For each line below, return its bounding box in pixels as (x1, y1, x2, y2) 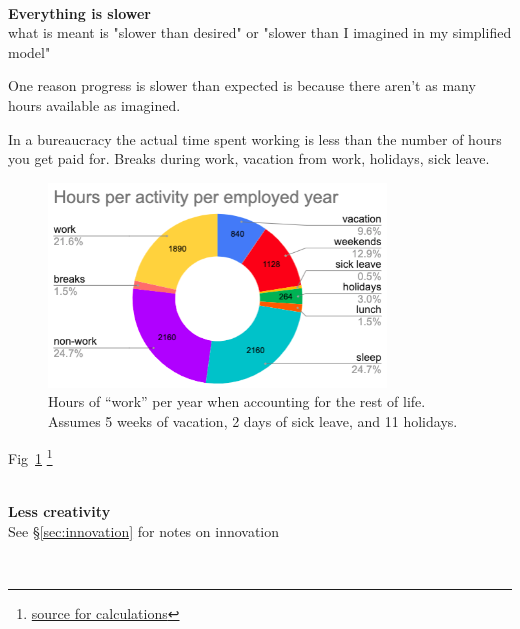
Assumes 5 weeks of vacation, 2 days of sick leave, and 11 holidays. (48, 410, 458, 431)
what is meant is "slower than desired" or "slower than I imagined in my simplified (8, 22, 512, 43)
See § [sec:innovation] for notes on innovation (8, 520, 280, 541)
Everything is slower (8, 2, 151, 23)
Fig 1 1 (8, 445, 53, 468)
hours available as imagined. (8, 94, 181, 115)
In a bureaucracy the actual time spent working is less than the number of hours (8, 128, 502, 149)
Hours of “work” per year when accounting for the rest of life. (48, 391, 426, 412)
